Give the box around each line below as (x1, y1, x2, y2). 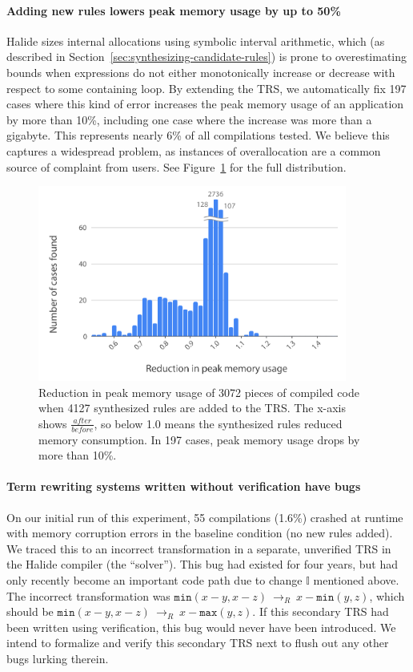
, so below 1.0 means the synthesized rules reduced (94, 415, 343, 431)
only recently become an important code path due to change (6, 571, 303, 588)
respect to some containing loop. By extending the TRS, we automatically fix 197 (6, 79, 407, 96)
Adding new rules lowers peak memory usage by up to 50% (6, 2, 341, 18)
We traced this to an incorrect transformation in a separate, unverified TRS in (6, 540, 391, 557)
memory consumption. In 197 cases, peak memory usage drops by (38, 431, 360, 447)
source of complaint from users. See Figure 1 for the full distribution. (6, 158, 347, 175)
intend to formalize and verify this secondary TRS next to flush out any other (6, 634, 389, 651)
